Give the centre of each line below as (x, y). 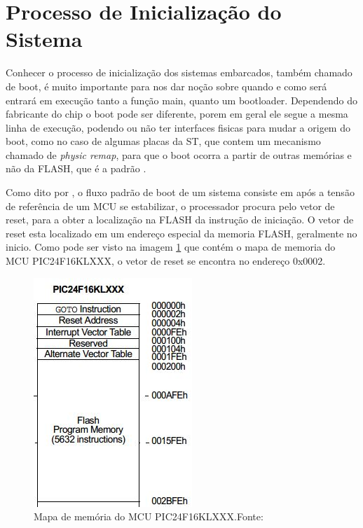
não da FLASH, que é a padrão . (76, 168)
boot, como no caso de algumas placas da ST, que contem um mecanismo (163, 141)
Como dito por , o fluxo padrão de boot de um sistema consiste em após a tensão (180, 192)
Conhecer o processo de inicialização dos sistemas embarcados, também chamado (179, 72)
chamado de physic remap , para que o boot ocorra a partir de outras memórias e (179, 154)
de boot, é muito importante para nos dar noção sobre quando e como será (166, 86)
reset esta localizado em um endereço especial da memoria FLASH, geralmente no (181, 233)
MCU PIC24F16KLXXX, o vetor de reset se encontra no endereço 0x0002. (166, 261)
